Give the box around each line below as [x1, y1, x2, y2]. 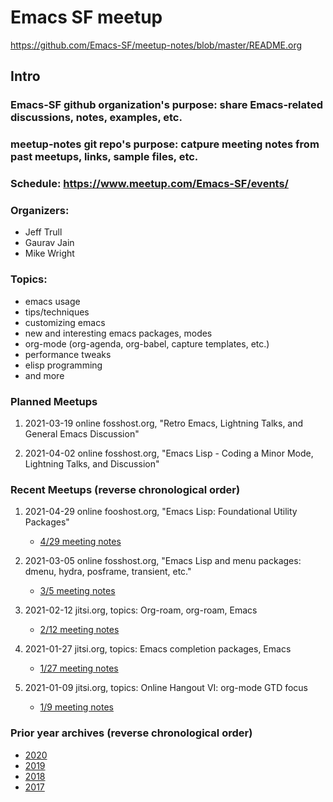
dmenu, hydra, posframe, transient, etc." [24, 566, 192, 578]
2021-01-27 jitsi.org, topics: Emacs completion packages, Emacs [24, 643, 292, 655]
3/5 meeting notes [39, 585, 116, 597]
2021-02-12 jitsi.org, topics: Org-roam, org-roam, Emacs [24, 604, 258, 616]
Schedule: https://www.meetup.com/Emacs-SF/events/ [10, 177, 289, 191]
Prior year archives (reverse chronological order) [10, 726, 253, 740]
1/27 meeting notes [39, 662, 119, 675]
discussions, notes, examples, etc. [10, 111, 183, 125]
